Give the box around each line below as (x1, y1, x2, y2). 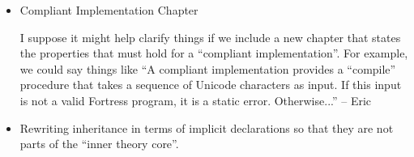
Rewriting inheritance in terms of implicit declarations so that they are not (19, 119, 394, 136)
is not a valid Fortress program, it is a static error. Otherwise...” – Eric (19, 91, 372, 108)
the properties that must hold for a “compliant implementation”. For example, (19, 45, 408, 62)
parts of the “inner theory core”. (19, 135, 179, 152)
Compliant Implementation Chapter (19, 2, 198, 18)
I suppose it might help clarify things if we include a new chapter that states (19, 28, 401, 45)
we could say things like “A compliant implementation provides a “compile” (19, 60, 396, 77)
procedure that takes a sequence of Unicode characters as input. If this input (19, 76, 402, 93)
